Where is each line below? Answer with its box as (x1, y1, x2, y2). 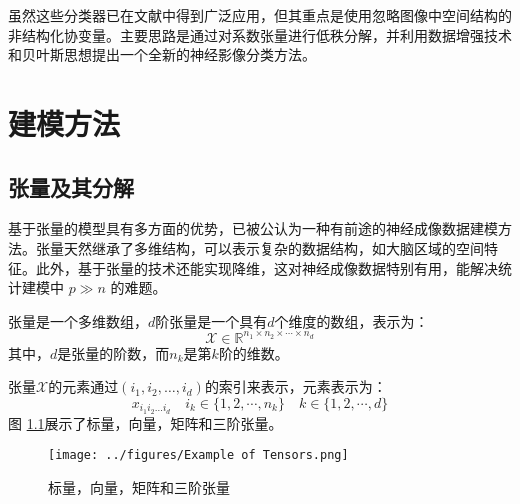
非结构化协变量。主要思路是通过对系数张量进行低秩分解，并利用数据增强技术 (8, 24, 512, 45)
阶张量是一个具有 (155, 310, 268, 331)
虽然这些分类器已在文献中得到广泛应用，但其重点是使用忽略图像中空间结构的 (8, 5, 512, 25)
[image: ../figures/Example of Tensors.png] (48, 448, 349, 463)
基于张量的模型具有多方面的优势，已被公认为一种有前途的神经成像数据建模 (8, 218, 498, 239)
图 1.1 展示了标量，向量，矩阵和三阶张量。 (8, 412, 283, 433)
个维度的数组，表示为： (274, 310, 429, 331)
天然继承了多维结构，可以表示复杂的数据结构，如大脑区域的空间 (63, 237, 484, 258)
